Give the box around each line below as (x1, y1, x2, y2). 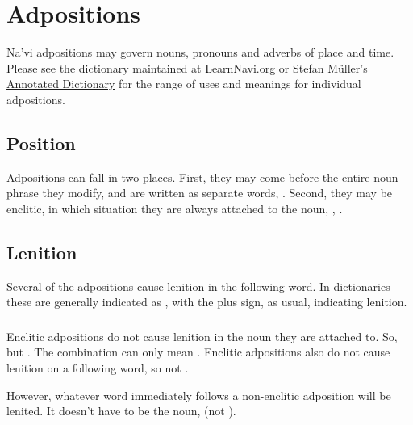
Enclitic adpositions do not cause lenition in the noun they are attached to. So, (6, 327, 398, 344)
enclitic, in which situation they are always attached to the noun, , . (6, 200, 343, 217)
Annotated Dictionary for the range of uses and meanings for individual (6, 75, 361, 92)
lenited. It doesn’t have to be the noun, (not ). (6, 402, 236, 419)
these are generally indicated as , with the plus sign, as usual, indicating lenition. (6, 293, 407, 310)
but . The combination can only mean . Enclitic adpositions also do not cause (6, 343, 390, 360)
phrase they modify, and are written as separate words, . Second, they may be (6, 184, 393, 201)
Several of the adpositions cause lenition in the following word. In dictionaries (6, 277, 390, 294)
